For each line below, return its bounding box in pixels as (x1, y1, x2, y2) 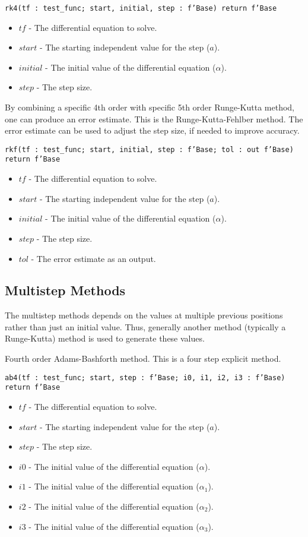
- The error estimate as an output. (31, 252, 156, 264)
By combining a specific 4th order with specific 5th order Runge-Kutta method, (5, 101, 294, 113)
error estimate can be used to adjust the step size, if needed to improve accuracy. (5, 124, 300, 137)
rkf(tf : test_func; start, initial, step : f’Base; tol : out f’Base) (5, 145, 294, 154)
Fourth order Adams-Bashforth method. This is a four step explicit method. (5, 352, 281, 365)
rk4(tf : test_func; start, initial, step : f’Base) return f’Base (5, 4, 277, 12)
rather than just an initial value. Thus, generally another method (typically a (5, 320, 286, 333)
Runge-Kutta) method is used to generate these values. (5, 332, 205, 345)
